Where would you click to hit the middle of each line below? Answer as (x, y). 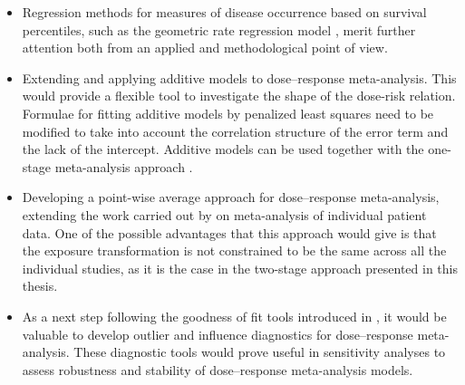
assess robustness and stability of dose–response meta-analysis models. (218, 369)
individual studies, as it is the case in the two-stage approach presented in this (240, 268)
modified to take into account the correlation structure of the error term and (235, 131)
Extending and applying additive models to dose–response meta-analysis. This (239, 77)
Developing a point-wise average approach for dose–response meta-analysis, (231, 197)
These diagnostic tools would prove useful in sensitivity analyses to (260, 352)
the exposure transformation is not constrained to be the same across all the (234, 250)
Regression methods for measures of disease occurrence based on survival (224, 12)
